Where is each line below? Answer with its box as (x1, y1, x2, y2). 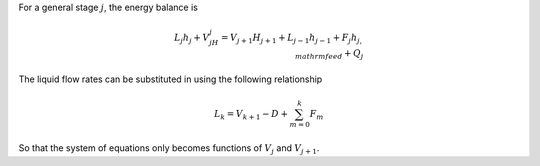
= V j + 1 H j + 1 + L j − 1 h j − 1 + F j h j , (220, 31, 363, 45)
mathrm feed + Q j (295, 47, 364, 61)
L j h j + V (173, 31, 210, 45)
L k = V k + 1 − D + (213, 108, 289, 122)
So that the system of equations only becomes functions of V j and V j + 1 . (18, 142, 320, 157)
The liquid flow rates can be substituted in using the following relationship (18, 73, 323, 85)
